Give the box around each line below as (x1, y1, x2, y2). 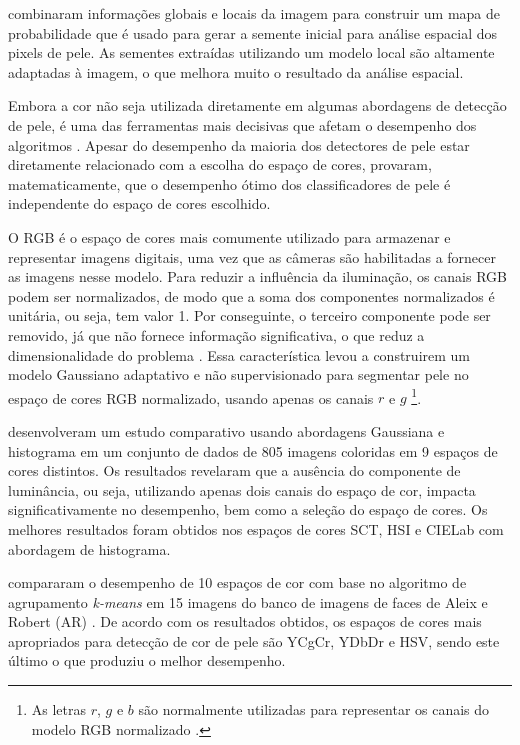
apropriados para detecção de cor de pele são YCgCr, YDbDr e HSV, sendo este (8, 630, 500, 651)
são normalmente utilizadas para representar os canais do (138, 699, 490, 720)
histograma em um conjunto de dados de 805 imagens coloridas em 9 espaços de (8, 440, 498, 461)
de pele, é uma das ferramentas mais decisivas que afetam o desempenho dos (8, 114, 477, 135)
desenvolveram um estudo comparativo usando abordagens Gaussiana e (8, 420, 445, 441)
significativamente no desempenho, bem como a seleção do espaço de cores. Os (8, 499, 488, 520)
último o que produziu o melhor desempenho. (8, 650, 286, 671)
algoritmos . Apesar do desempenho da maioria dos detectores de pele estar (8, 134, 470, 155)
